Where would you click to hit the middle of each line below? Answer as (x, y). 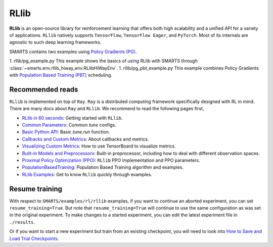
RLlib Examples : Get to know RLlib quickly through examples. (87, 174)
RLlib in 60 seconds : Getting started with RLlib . (72, 118)
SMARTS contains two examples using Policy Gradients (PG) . (73, 52)
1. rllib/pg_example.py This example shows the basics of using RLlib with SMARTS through (104, 61)
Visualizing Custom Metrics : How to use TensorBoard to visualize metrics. (99, 146)
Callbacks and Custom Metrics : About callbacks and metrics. (85, 139)
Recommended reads (44, 89)
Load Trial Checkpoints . (34, 238)
